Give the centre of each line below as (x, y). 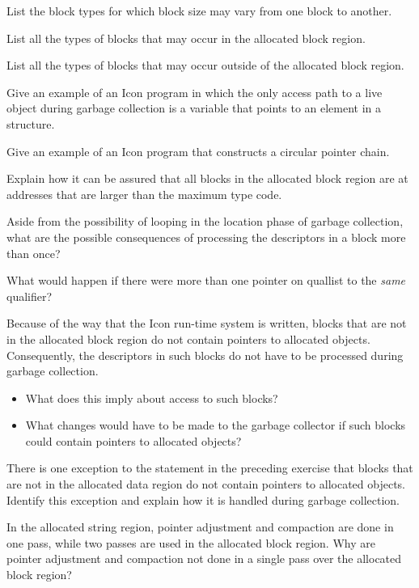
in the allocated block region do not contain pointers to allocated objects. (188, 338)
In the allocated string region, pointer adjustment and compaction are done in (200, 527)
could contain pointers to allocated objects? (133, 440)
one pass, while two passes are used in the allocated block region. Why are (191, 542)
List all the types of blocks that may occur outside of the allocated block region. (205, 65)
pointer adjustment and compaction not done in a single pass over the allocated (204, 558)
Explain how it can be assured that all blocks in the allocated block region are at (207, 178)
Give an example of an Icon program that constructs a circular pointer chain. (198, 151)
